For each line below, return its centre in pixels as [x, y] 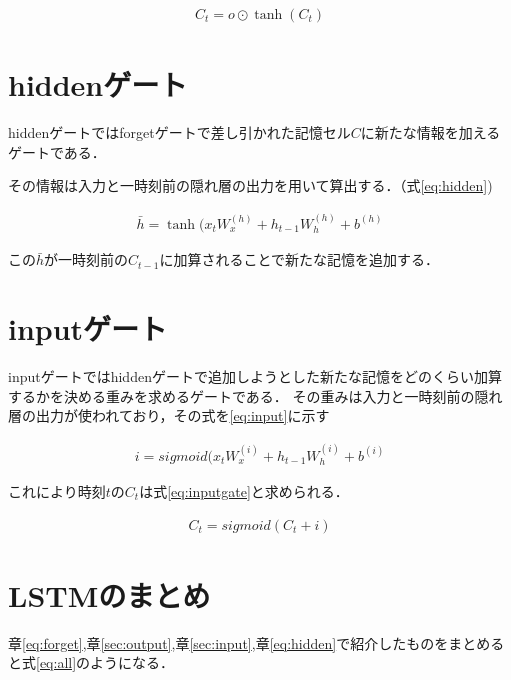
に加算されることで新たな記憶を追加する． [299, 259]
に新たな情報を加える [430, 132]
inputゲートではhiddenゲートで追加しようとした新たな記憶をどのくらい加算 [255, 375]
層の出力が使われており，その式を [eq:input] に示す [169, 415]
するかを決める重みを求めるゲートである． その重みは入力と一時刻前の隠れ [255, 395]
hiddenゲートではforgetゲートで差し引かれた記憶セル [179, 132]
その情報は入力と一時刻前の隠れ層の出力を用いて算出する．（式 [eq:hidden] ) [250, 185]
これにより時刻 [57, 490]
